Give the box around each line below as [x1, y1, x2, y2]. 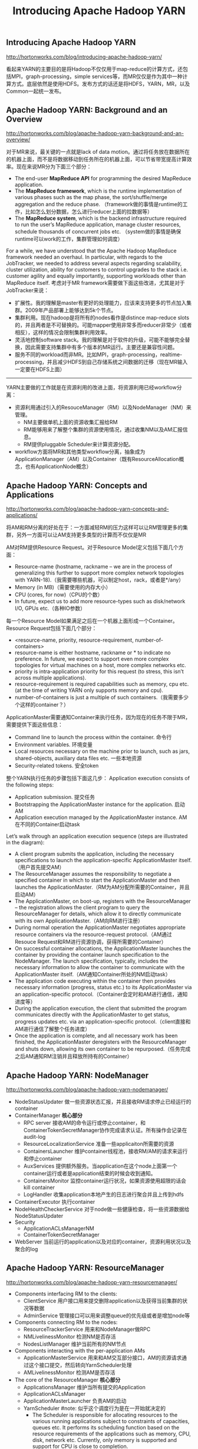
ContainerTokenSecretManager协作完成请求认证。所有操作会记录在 [23, 1127, 187, 1134]
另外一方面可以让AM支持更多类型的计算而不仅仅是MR [16, 531, 146, 538]
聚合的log [14, 1246, 38, 1253]
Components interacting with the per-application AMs [14, 1347, 146, 1354]
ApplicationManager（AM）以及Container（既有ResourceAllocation [14, 456, 179, 463]
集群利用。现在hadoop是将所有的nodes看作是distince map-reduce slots [14, 314, 190, 321]
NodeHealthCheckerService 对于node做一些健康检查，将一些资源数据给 [14, 1206, 190, 1213]
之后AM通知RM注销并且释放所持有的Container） [14, 1053, 133, 1060]
